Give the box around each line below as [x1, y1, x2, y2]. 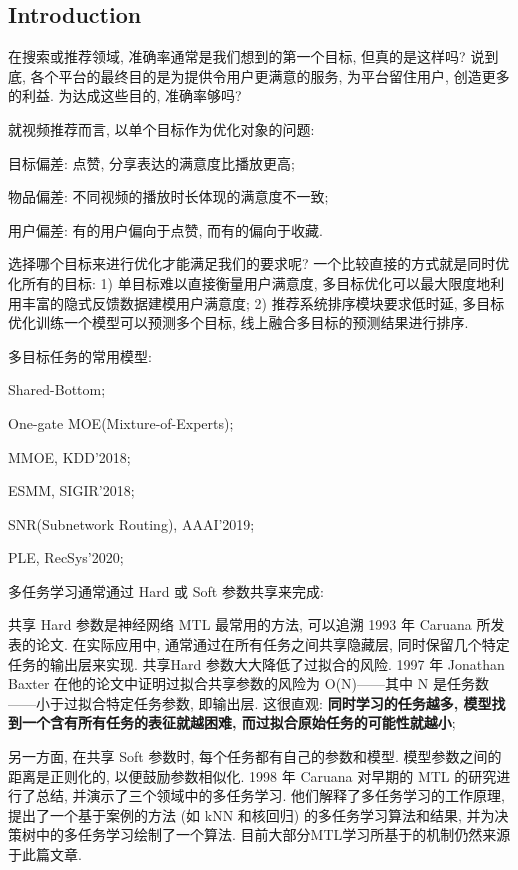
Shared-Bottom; [8, 379, 106, 400]
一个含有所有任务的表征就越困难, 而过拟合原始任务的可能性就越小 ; [21, 712, 456, 733]
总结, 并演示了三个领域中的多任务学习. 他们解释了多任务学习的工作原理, [35, 785, 505, 806]
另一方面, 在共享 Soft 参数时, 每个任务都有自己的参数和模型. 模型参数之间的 [8, 746, 502, 767]
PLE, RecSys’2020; [8, 547, 124, 568]
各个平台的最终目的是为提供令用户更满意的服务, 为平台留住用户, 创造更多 [30, 65, 510, 86]
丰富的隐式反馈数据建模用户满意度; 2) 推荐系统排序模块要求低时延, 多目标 [21, 292, 505, 313]
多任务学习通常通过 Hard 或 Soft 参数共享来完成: [8, 580, 324, 601]
